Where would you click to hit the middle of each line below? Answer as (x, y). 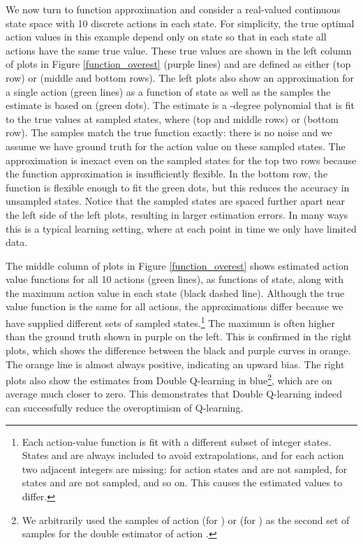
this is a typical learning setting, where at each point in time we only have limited (181, 228)
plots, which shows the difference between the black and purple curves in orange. (178, 350)
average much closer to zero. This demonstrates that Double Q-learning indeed (174, 394)
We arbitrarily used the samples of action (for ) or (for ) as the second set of (186, 519)
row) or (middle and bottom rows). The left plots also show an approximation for (180, 77)
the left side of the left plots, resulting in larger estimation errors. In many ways (177, 214)
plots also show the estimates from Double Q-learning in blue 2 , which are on (169, 379)
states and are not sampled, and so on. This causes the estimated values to (182, 482)
